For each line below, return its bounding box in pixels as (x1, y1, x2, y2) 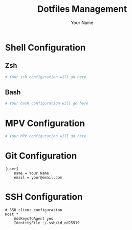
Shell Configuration (5, 42, 86, 53)
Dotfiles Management (37, 3, 127, 15)
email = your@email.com (14, 175, 63, 180)
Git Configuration (5, 151, 77, 161)
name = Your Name (14, 171, 49, 176)
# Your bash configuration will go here (5, 101, 89, 106)
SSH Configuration (5, 191, 83, 203)
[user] (5, 167, 19, 172)
